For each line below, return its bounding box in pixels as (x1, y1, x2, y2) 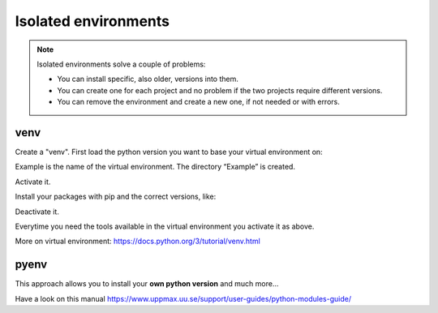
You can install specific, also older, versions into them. (57, 74, 238, 84)
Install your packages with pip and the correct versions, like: (15, 191, 217, 202)
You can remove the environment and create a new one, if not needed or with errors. (57, 97, 340, 107)
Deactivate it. (15, 207, 60, 217)
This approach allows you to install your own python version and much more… (15, 279, 279, 289)
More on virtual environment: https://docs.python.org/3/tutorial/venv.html (15, 236, 261, 247)
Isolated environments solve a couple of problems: (36, 59, 206, 69)
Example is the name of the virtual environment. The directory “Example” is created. (15, 162, 296, 172)
